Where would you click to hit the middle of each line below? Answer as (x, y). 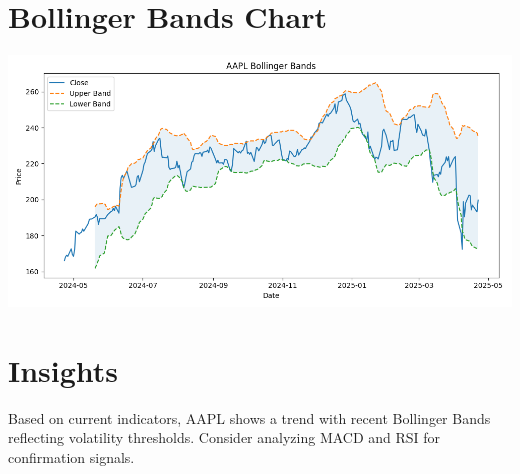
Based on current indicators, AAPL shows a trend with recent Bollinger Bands (249, 417)
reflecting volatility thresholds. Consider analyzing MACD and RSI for (224, 437)
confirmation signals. (71, 457)
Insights (63, 369)
